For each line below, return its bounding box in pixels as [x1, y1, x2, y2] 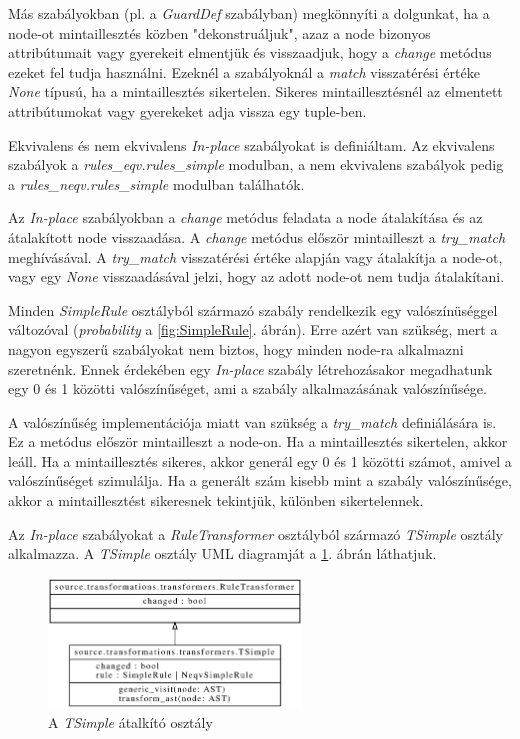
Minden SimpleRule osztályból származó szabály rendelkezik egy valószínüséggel [8, 299, 498, 320]
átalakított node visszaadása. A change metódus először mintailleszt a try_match [8, 226, 506, 247]
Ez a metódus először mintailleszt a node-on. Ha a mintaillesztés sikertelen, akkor [8, 431, 508, 452]
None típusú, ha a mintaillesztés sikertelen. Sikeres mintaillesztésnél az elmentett [8, 81, 503, 102]
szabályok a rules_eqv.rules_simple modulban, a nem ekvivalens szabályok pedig [8, 154, 504, 175]
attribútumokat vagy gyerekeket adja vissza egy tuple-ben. [8, 100, 367, 121]
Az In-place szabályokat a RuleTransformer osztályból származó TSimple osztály [8, 523, 503, 544]
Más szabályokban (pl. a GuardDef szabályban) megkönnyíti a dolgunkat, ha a [8, 3, 490, 23]
